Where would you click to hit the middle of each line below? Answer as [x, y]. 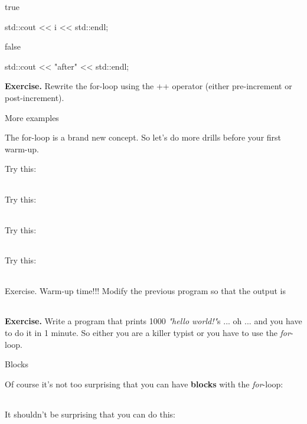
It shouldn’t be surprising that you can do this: [90, 414]
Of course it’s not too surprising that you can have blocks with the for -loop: [144, 384]
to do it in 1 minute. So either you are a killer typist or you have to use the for [148, 332]
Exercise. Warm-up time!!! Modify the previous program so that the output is [145, 290]
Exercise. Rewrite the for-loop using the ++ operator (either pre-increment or [148, 86]
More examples [32, 117]
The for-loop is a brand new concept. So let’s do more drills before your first [143, 137]
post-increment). [35, 97]
